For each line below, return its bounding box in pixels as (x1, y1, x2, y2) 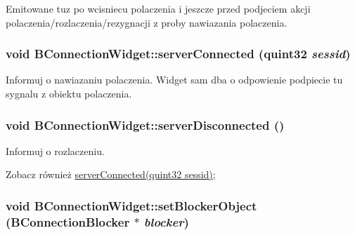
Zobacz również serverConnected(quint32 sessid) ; (6, 167, 216, 182)
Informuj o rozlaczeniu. (6, 143, 105, 158)
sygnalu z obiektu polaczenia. (6, 86, 132, 100)
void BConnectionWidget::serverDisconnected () (6, 116, 285, 133)
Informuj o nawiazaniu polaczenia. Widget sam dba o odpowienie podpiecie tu (6, 72, 343, 87)
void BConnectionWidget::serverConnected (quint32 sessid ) (6, 45, 351, 62)
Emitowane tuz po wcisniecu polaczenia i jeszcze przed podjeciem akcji (6, 1, 311, 15)
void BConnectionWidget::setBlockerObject (6, 196, 257, 214)
